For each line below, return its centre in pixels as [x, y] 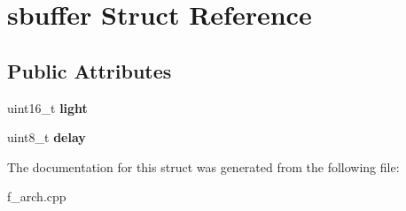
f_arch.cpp [37, 196]
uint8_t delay [47, 137]
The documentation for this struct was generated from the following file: [203, 166]
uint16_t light [47, 107]
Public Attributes [90, 70]
